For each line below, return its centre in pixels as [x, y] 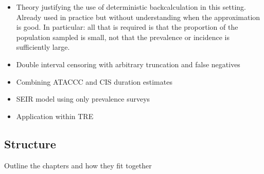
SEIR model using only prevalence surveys [83, 99]
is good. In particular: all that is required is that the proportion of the [127, 27]
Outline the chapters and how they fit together [78, 165]
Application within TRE [55, 116]
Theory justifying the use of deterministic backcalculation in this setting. [131, 7]
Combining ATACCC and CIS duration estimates [94, 81]
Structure [30, 143]
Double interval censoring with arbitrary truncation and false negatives [128, 64]
